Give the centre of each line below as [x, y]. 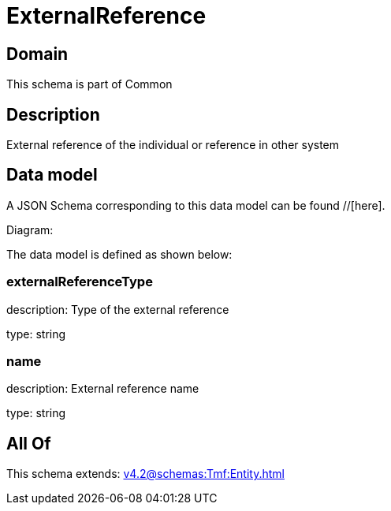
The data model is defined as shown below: [119, 254]
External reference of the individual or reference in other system [173, 145]
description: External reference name [103, 389]
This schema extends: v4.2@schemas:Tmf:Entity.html [145, 474]
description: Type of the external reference [118, 309]
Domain [37, 54]
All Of [29, 443]
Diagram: [30, 229]
